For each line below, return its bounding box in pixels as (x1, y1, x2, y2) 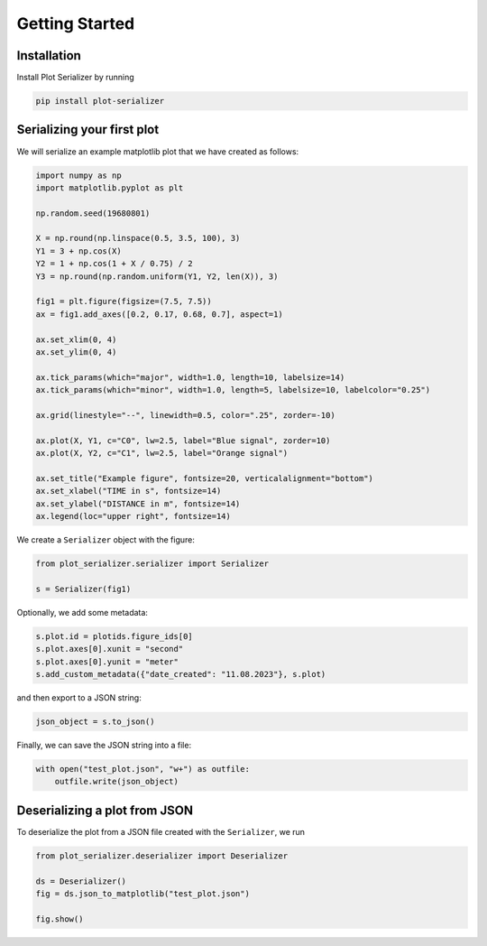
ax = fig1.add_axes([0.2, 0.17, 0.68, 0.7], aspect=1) (35, 309, 283, 320)
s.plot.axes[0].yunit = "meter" (35, 656, 179, 667)
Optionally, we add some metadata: (16, 607, 149, 617)
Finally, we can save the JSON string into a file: (16, 739, 192, 750)
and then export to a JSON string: (16, 691, 142, 703)
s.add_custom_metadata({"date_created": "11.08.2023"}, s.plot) (35, 669, 326, 679)
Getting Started (16, 14, 135, 33)
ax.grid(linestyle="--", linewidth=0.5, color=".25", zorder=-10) (35, 410, 335, 420)
